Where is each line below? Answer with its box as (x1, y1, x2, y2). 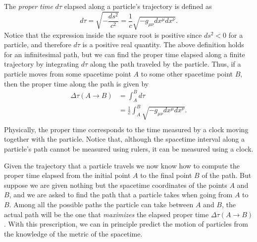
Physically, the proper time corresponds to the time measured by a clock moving (4, 124, 249, 134)
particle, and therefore (4, 39, 71, 50)
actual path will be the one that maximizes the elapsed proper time (4, 209, 209, 219)
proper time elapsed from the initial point (4, 170, 131, 180)
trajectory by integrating (4, 59, 79, 69)
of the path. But (202, 170, 252, 180)
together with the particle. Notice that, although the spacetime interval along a (4, 134, 245, 144)
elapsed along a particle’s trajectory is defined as (64, 1, 212, 11)
